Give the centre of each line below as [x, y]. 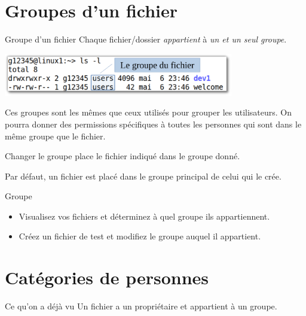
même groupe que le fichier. [55, 136]
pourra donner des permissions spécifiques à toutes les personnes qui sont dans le [153, 124]
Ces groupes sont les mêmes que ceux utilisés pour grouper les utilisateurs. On [149, 112]
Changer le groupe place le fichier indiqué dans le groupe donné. [123, 156]
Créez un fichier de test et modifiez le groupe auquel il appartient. [140, 236]
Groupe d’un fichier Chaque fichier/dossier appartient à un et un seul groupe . [146, 39]
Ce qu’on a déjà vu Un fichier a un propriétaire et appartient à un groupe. [141, 306]
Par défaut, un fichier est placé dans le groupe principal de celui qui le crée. [143, 176]
